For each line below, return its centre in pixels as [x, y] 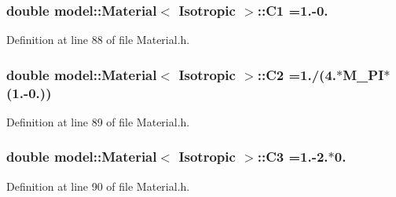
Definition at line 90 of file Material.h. [98, 186]
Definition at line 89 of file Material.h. [98, 121]
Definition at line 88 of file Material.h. [98, 40]
